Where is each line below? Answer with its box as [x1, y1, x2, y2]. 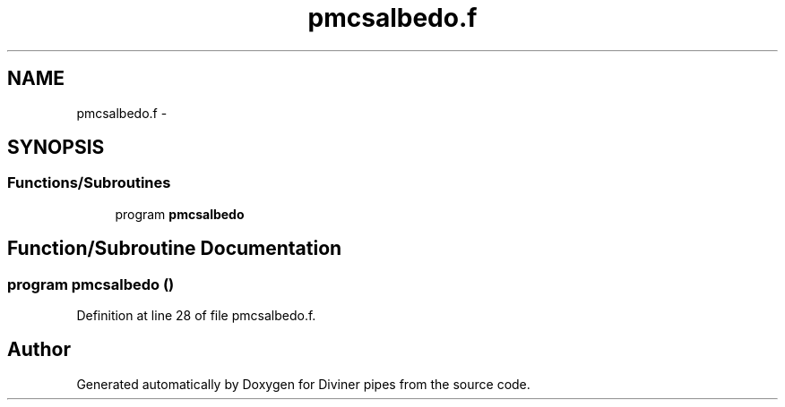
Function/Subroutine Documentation [7, 237, 342, 260]
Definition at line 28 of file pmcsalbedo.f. [76, 308, 316, 324]
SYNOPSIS [7, 136, 105, 159]
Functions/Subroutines [7, 174, 171, 192]
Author [7, 338, 71, 361]
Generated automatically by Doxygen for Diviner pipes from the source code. [76, 376, 531, 392]
